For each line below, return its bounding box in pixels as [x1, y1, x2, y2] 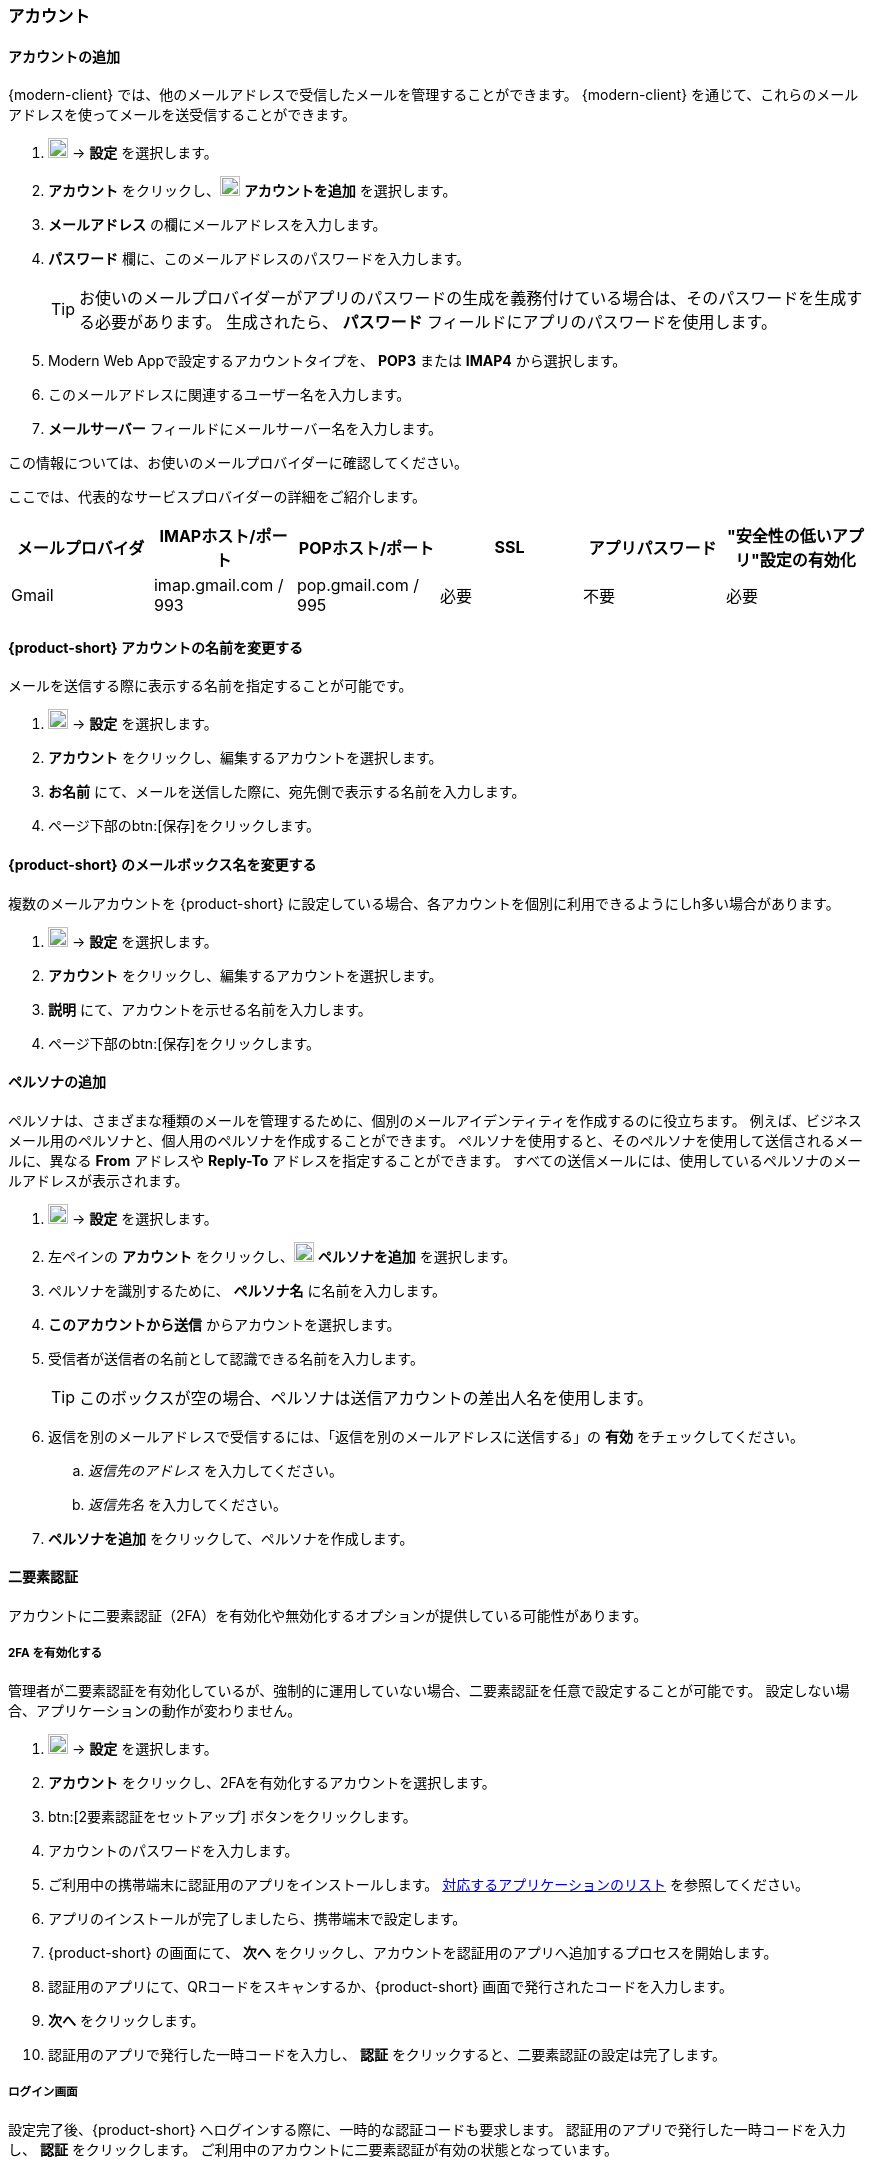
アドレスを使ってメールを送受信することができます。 [8, 106, 356, 124]
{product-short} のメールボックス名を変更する [8, 856, 317, 874]
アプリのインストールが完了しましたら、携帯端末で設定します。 [48, 1909, 467, 1927]
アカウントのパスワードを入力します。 [48, 1841, 299, 1859]
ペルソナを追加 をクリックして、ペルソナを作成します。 [48, 1529, 414, 1547]
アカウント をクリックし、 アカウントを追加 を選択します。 [48, 182, 457, 200]
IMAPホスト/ [159, 526, 256, 547]
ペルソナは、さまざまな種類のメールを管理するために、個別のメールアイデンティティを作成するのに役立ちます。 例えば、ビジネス [8, 1111, 862, 1129]
